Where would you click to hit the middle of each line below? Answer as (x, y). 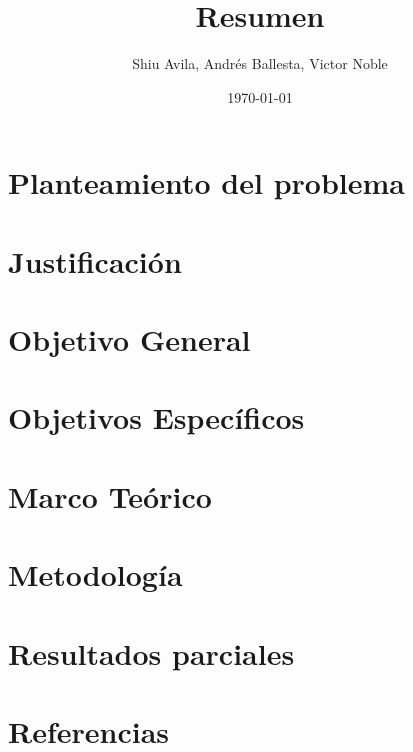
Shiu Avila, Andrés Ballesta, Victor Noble (260, 63)
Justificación (95, 260)
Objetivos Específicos (156, 417)
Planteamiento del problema (206, 182)
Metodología (95, 574)
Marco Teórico (110, 495)
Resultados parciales (151, 652)
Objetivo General (129, 339)
